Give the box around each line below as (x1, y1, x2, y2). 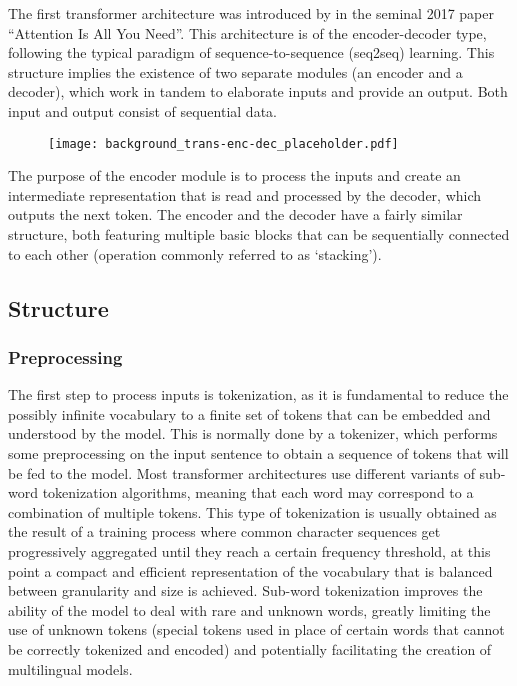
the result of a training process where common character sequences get (8, 521, 441, 542)
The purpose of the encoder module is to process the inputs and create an (8, 165, 461, 186)
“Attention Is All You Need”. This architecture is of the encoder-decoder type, (8, 22, 487, 43)
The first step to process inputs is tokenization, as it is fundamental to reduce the (8, 384, 509, 405)
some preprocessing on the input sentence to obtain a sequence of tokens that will (8, 442, 509, 463)
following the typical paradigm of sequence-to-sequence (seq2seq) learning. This (8, 42, 495, 63)
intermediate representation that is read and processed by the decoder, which (8, 184, 482, 205)
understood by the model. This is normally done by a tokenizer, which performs (8, 423, 498, 444)
